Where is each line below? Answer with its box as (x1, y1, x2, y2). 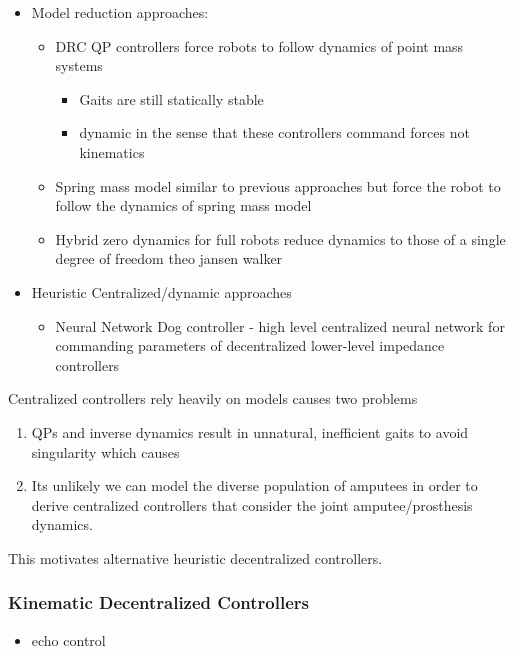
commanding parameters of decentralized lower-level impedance (55, 335, 445, 356)
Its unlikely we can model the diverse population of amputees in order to (31, 475, 478, 496)
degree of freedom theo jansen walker (55, 248, 283, 269)
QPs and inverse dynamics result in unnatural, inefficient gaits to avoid (31, 421, 469, 442)
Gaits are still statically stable (79, 88, 264, 109)
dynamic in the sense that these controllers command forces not (79, 122, 470, 143)
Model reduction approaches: (31, 2, 209, 22)
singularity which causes (31, 441, 180, 462)
